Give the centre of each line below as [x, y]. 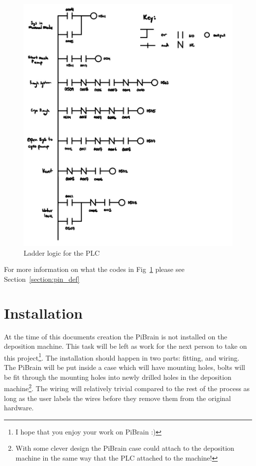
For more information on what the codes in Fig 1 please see [94, 269]
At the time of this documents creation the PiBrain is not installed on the [116, 336]
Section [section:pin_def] [42, 279]
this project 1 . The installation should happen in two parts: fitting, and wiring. [122, 357]
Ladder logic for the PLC [62, 252]
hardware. [19, 408]
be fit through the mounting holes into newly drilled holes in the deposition [118, 377]
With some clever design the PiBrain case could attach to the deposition [125, 448]
